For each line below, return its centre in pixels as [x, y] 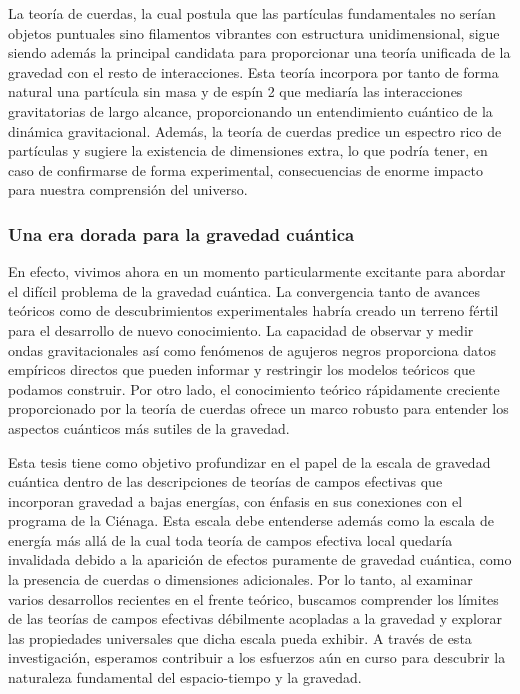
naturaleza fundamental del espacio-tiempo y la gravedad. [185, 677]
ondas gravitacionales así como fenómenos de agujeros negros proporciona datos [252, 349]
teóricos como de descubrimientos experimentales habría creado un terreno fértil [253, 310]
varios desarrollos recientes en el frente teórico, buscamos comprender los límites [253, 598]
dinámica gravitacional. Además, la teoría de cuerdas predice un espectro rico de [255, 130]
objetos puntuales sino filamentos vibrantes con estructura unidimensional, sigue [254, 32]
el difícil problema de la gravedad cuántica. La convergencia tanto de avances [244, 290]
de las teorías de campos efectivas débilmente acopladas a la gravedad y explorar [255, 618]
